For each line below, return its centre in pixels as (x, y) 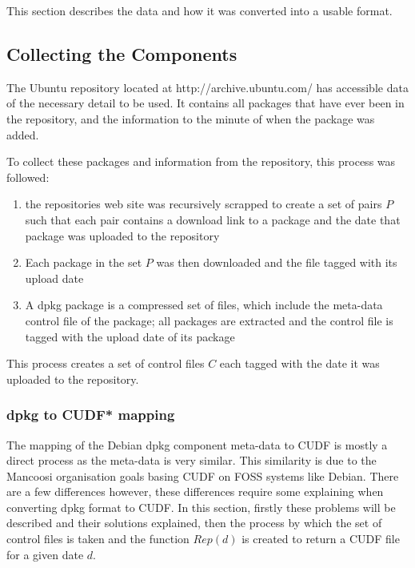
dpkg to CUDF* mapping (91, 415)
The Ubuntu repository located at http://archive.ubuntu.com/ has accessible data (207, 87)
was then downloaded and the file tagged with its (277, 262)
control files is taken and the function (98, 539)
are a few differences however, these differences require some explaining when (195, 491)
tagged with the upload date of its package (130, 336)
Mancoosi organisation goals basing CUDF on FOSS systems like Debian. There (203, 475)
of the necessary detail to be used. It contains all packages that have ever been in (206, 103)
